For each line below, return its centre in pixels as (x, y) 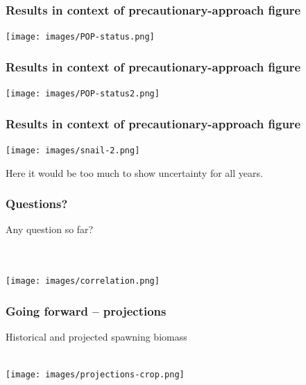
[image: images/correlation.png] (83, 281)
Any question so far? (50, 229)
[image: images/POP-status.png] (80, 37)
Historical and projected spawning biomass (96, 337)
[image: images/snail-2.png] (73, 150)
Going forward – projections (86, 310)
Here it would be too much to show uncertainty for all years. (134, 172)
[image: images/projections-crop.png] (95, 375)
